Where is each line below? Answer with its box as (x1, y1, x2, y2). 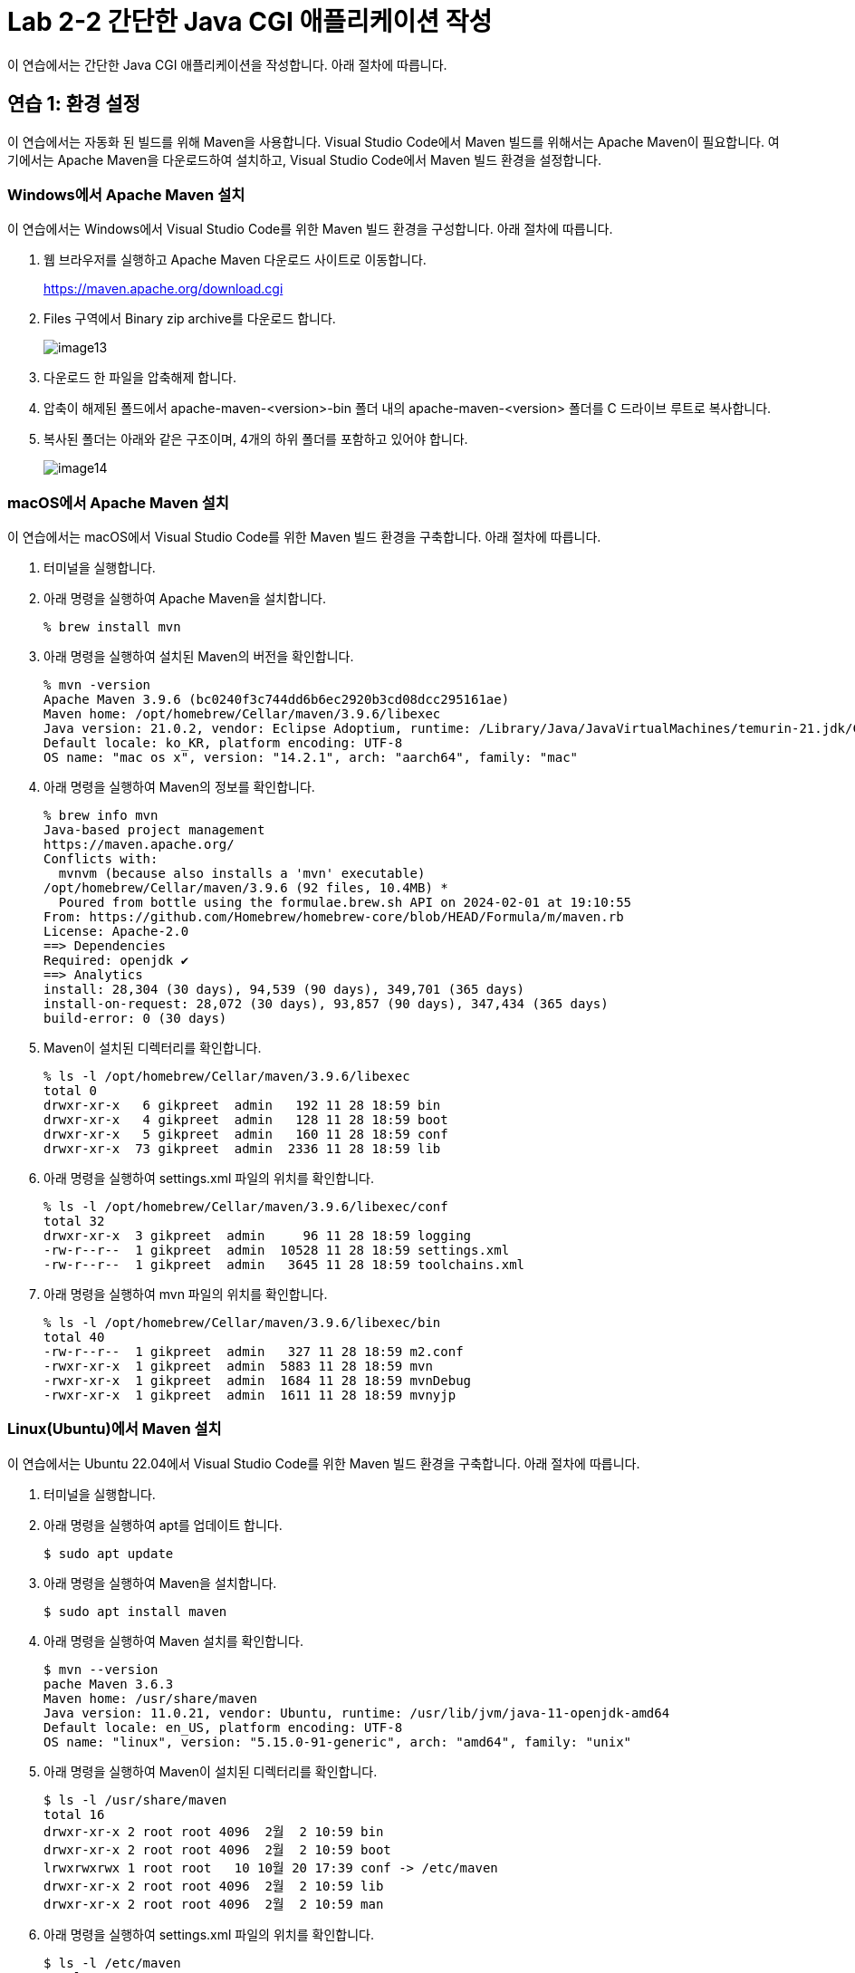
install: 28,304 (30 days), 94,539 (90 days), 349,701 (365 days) (43, 982, 525, 997)
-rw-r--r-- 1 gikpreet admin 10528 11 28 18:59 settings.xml (43, 1243, 510, 1258)
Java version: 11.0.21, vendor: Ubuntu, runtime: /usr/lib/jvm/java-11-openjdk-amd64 (43, 1705, 670, 1720)
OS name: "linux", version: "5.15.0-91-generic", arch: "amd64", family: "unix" (43, 1734, 632, 1749)
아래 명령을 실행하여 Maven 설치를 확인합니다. (43, 1632, 304, 1649)
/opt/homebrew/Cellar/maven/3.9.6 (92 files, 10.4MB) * (43, 881, 448, 896)
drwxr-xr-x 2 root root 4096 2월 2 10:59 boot (43, 1842, 391, 1857)
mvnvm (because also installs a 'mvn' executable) (58, 866, 426, 881)
